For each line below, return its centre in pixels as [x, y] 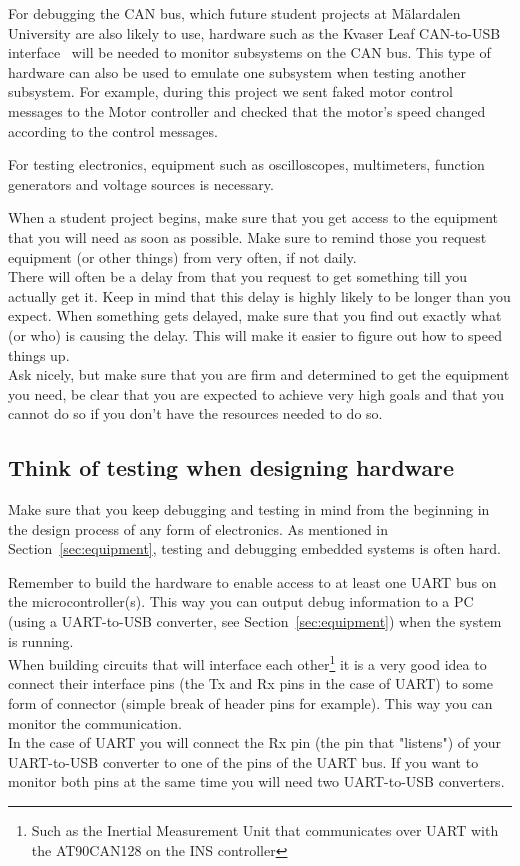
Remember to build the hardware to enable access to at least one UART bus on [252, 581]
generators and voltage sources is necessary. [141, 183]
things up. [39, 354]
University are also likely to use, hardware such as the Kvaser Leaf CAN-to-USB [254, 32]
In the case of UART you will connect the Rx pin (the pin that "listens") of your [254, 742]
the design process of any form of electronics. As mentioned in [198, 528]
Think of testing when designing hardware [231, 467]
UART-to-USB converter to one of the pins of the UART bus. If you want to [243, 761]
